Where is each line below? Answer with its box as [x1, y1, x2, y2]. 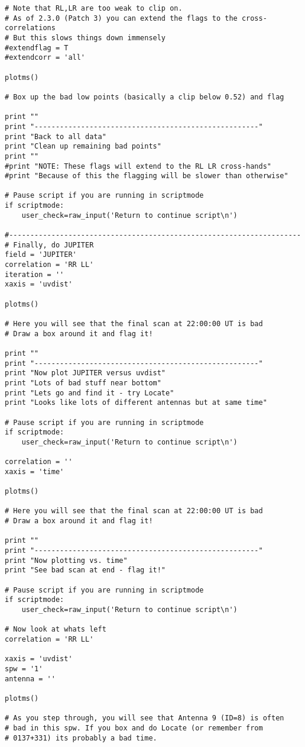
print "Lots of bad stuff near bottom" [5, 378, 161, 387]
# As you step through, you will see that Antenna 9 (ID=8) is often [5, 714, 284, 723]
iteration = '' [5, 270, 64, 279]
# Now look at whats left [5, 625, 106, 634]
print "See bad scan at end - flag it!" [5, 566, 166, 575]
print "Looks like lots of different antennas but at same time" [5, 398, 267, 407]
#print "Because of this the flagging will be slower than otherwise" [5, 172, 288, 181]
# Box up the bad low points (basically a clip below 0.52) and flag [5, 92, 284, 101]
